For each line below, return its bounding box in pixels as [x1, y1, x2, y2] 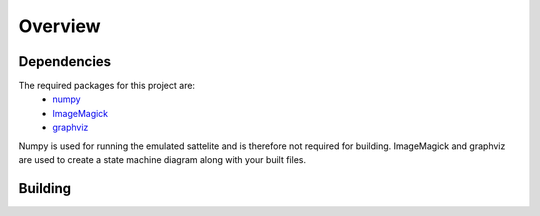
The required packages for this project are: [18, 80, 195, 92]
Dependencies [18, 53, 112, 70]
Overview [18, 15, 101, 37]
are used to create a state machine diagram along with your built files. [18, 154, 307, 166]
